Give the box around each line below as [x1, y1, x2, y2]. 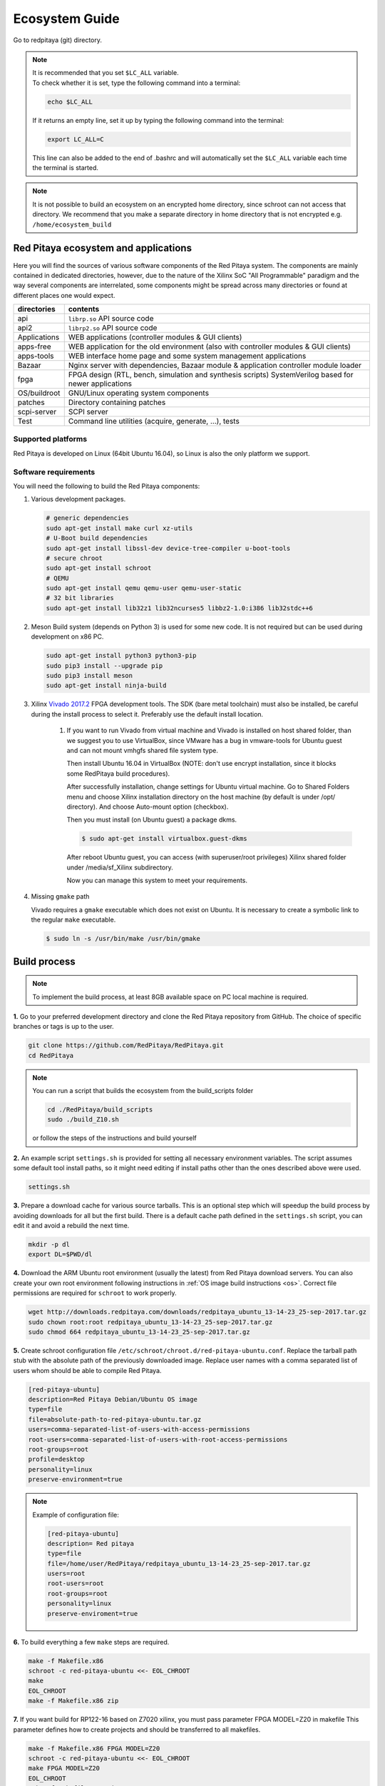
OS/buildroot [17, 388, 61, 398]
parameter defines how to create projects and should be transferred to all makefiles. [13, 1725, 261, 1734]
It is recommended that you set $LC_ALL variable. [32, 69, 179, 77]
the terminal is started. [32, 164, 99, 172]
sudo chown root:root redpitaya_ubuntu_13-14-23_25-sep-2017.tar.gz [28, 1318, 273, 1326]
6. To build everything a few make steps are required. [13, 1637, 170, 1646]
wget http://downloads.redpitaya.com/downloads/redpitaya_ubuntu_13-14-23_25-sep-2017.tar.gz [28, 1308, 367, 1316]
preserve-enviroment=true [47, 1610, 138, 1617]
